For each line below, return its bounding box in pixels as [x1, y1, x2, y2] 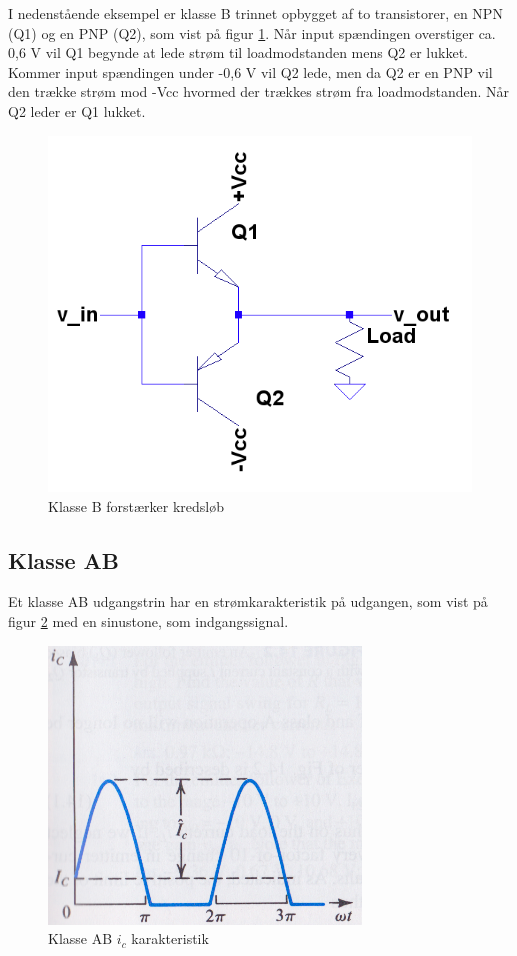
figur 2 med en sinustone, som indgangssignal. [8, 610, 289, 631]
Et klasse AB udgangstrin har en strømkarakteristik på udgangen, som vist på [8, 591, 488, 612]
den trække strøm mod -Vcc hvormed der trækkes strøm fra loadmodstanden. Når [8, 81, 510, 102]
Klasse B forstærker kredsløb [48, 495, 225, 516]
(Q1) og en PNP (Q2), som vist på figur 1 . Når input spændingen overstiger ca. [8, 22, 496, 43]
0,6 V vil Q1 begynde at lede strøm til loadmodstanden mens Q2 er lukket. [8, 42, 468, 63]
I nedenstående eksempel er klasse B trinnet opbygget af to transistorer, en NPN [8, 3, 503, 23]
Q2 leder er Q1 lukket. [8, 100, 146, 121]
